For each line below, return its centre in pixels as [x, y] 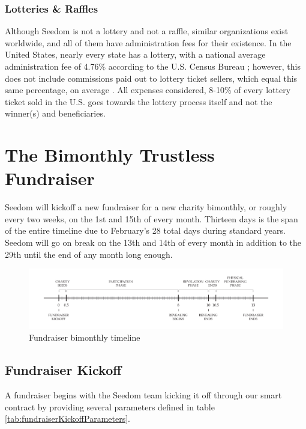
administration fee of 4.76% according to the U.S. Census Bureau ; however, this [153, 66]
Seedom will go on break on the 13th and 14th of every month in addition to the [153, 242]
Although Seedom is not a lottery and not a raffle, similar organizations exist [147, 31]
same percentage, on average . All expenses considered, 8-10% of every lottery [148, 90]
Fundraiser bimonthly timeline [85, 337]
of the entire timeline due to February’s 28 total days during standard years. [145, 230]
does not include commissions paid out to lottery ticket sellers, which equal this [151, 78]
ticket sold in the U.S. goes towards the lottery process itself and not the [139, 101]
